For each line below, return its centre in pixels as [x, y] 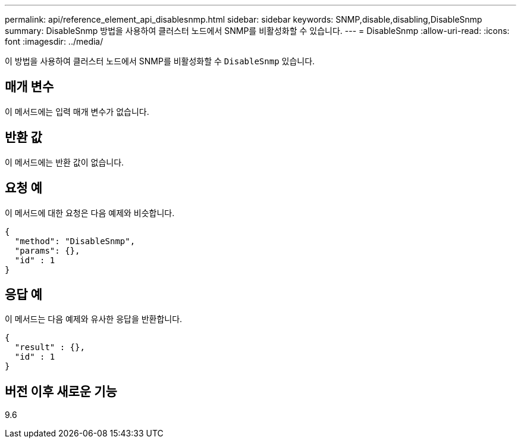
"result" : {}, [50, 347]
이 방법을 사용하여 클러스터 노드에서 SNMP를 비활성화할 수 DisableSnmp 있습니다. [160, 61]
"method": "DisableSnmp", [75, 241]
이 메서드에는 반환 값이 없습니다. [65, 162]
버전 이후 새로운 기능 [61, 391]
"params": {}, [47, 250]
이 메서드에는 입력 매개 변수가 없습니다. [77, 111]
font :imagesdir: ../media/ [54, 41]
